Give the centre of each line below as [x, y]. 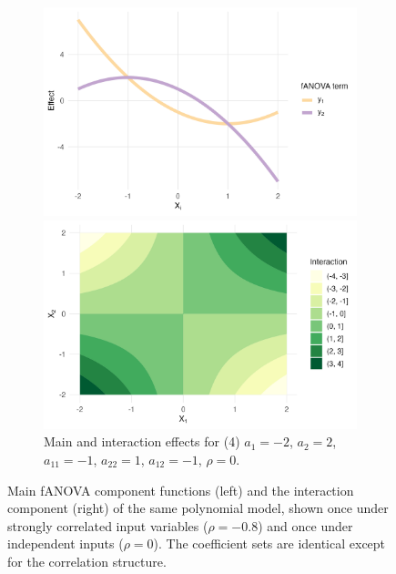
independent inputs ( [66, 543]
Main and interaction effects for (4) [142, 441]
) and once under [305, 525]
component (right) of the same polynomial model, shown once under [198, 508]
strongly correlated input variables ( [108, 525]
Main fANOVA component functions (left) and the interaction [181, 490]
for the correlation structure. [87, 561]
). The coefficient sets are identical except [269, 543]
